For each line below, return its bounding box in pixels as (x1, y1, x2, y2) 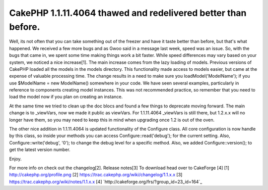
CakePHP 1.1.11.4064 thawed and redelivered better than (9, 7, 247, 18)
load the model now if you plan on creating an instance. (9, 94, 123, 100)
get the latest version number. (9, 146, 70, 153)
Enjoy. (9, 156, 22, 162)
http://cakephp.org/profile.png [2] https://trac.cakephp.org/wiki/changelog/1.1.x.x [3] (9, 172, 183, 178)
